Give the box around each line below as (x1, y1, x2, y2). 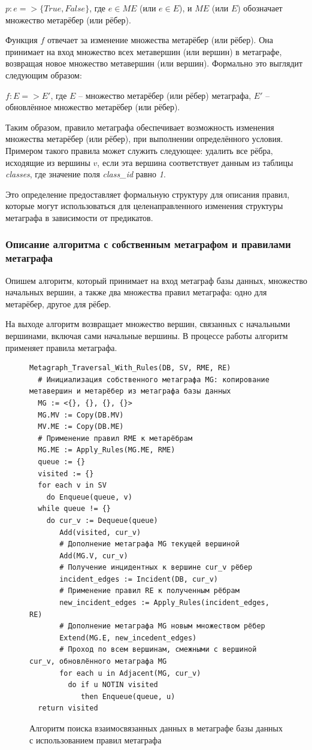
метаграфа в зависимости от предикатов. (5, 211, 153, 223)
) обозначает (237, 2, 283, 14)
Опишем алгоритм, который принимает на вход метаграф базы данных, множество (5, 274, 307, 286)
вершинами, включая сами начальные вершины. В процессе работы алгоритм (5, 329, 288, 342)
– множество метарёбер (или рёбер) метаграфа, (78, 89, 252, 101)
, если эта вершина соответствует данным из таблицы (97, 156, 293, 168)
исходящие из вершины (5, 156, 90, 168)
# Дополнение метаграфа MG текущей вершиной (59, 540, 240, 549)
